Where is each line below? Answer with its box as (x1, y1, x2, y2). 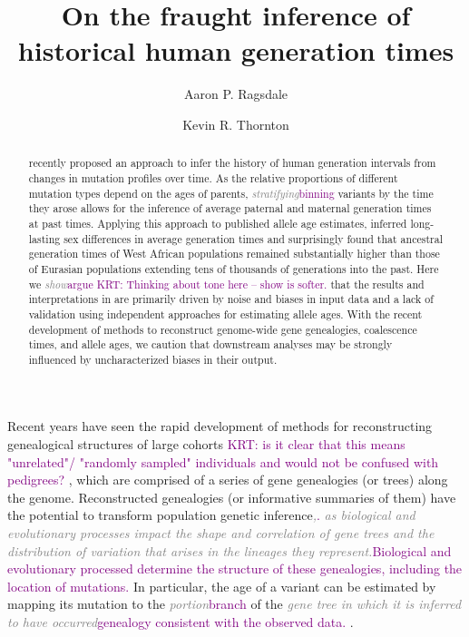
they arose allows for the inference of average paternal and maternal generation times (28, 201, 432, 216)
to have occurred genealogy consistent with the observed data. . (7, 612, 354, 632)
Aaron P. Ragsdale (183, 84, 288, 103)
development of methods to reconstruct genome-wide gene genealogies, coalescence (28, 321, 417, 337)
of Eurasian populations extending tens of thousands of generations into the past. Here (28, 260, 439, 276)
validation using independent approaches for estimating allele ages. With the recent (28, 306, 423, 321)
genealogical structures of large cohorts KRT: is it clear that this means (7, 435, 405, 454)
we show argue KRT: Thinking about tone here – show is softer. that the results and (28, 276, 425, 291)
